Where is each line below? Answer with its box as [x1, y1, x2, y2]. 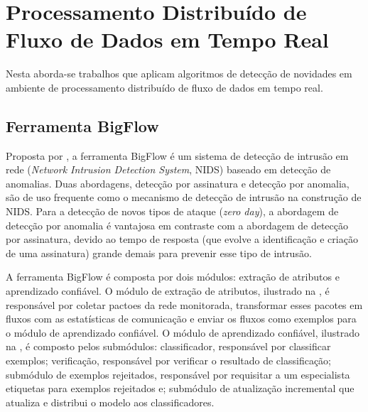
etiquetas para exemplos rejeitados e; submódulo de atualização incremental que [6, 381, 355, 396]
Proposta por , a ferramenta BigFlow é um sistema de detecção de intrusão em [6, 148, 349, 163]
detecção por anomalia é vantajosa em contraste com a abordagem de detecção [6, 217, 349, 232]
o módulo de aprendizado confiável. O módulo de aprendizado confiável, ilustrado [6, 325, 360, 340]
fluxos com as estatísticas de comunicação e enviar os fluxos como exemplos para [6, 311, 357, 326]
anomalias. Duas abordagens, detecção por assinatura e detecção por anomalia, [6, 175, 350, 190]
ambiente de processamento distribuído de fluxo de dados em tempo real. [6, 80, 323, 94]
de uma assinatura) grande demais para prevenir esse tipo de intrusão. [6, 245, 312, 260]
